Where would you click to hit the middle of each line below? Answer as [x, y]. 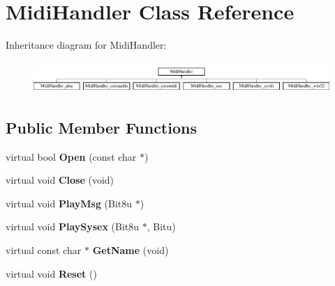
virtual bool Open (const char [71, 156]
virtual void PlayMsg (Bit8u [69, 203]
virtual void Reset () [51, 273]
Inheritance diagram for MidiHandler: [86, 45]
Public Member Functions [101, 127]
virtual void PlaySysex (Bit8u [73, 227]
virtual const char [44, 250]
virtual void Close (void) [60, 180]
